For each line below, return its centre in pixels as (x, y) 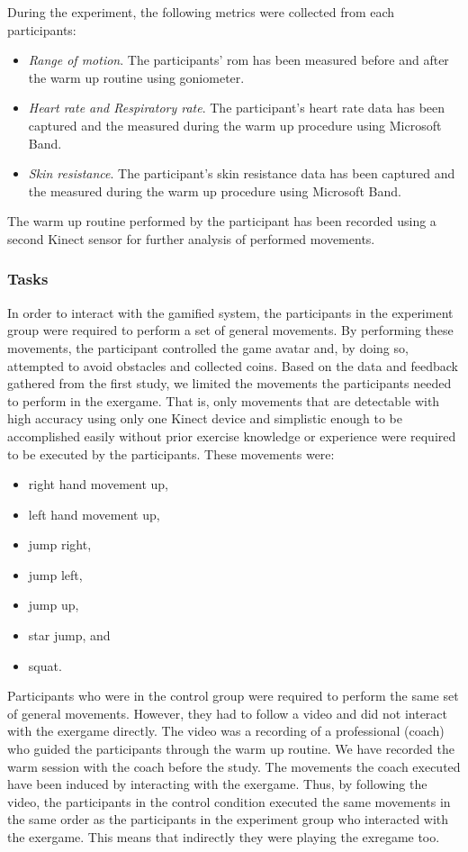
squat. (45, 665)
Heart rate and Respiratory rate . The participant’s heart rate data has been (237, 108)
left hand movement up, (94, 514)
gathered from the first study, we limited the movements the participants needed (229, 383)
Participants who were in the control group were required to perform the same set (233, 696)
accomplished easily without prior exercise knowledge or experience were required (232, 435)
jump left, (55, 574)
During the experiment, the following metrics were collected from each (201, 12)
